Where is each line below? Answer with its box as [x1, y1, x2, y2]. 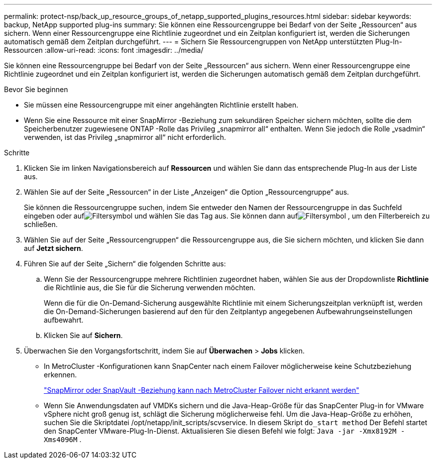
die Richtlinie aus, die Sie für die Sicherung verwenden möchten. [44, 283, 256, 292]
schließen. [24, 220, 58, 229]
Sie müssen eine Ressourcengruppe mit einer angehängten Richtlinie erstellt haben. [24, 101, 299, 109]
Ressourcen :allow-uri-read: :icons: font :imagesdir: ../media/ [4, 46, 204, 54]
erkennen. [44, 370, 77, 379]
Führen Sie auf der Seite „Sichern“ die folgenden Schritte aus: [24, 259, 226, 268]
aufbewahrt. [44, 316, 84, 324]
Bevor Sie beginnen [4, 85, 68, 94]
